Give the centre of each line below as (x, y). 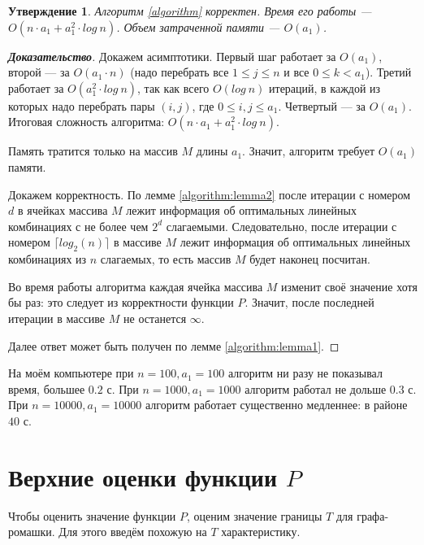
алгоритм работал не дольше (316, 388)
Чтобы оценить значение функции (92, 515)
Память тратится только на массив (93, 151)
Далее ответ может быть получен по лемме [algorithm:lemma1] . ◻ (174, 345)
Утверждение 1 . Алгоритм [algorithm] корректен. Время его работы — (190, 11)
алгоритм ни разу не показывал (305, 373)
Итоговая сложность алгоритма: (87, 122)
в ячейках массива (63, 210)
